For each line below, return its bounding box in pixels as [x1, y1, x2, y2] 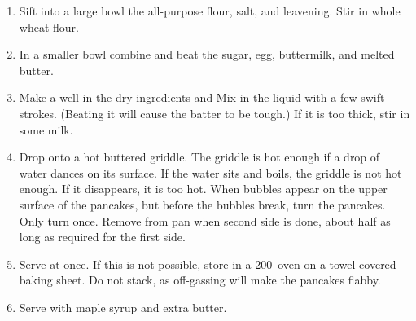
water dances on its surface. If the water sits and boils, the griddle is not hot [19, 164, 402, 181]
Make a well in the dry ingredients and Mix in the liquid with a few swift [19, 89, 385, 106]
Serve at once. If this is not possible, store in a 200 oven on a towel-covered [19, 255, 396, 272]
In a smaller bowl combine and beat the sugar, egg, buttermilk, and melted [19, 46, 395, 63]
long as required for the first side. [19, 228, 186, 245]
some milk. [19, 121, 73, 138]
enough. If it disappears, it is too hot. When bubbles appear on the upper [19, 180, 388, 197]
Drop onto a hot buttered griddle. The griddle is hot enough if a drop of [19, 148, 380, 165]
